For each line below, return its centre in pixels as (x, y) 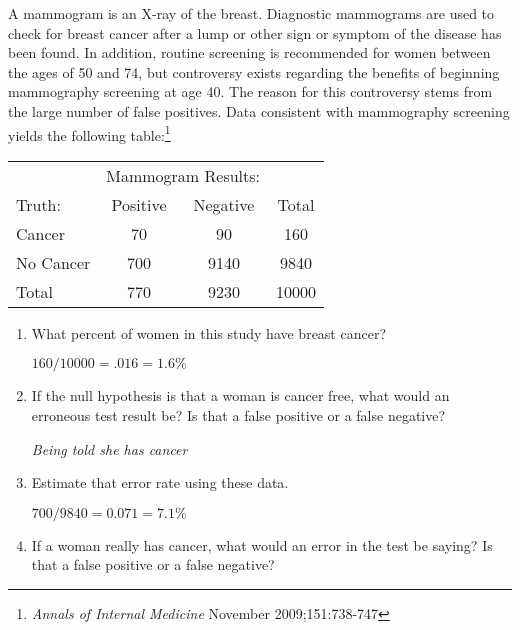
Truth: (38, 204)
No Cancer (53, 262)
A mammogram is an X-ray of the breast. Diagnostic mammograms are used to (251, 13)
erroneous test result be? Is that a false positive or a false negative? (238, 415)
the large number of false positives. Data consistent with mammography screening (259, 110)
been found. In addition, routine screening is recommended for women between (249, 52)
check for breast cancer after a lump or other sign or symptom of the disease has (255, 32)
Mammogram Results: (183, 175)
